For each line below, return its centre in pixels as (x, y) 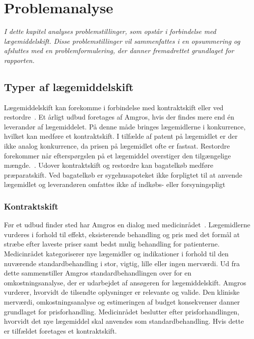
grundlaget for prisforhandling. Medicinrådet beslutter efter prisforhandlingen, (122, 311)
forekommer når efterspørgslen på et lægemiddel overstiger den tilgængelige (117, 155)
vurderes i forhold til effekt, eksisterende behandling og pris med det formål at (122, 234)
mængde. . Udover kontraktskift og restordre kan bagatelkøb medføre (109, 165)
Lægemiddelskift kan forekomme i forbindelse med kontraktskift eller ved (114, 107)
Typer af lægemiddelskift (69, 86)
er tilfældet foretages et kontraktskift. (60, 330)
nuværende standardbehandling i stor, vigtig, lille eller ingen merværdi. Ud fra (122, 263)
